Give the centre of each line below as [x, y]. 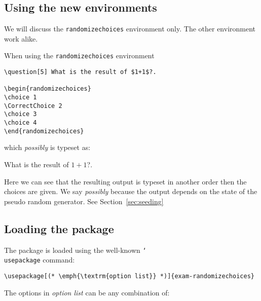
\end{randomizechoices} [44, 131]
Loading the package [59, 228]
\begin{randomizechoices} [48, 89]
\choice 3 [21, 114]
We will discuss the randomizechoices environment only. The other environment [130, 29]
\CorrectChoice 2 [33, 106]
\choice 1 [21, 98]
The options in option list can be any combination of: [87, 292]
